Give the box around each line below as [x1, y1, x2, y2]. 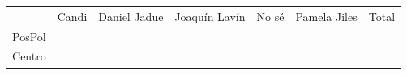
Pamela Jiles [295, 7, 358, 24]
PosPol [12, 27, 46, 44]
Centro [12, 48, 46, 65]
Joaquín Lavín [174, 7, 246, 24]
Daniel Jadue [98, 7, 164, 24]
